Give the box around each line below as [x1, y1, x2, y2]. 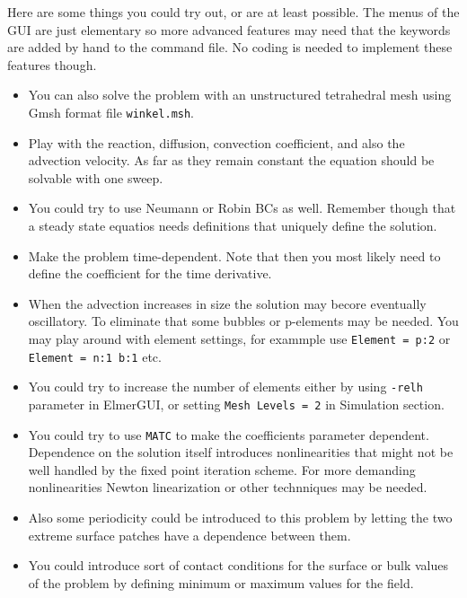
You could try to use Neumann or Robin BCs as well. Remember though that [28, 198, 456, 217]
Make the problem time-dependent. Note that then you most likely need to [28, 246, 441, 265]
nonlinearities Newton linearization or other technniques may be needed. [28, 478, 427, 497]
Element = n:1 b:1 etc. [28, 347, 162, 365]
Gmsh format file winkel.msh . [28, 102, 195, 121]
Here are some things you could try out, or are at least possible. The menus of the [7, 3, 460, 21]
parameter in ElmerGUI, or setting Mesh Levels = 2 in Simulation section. [28, 394, 445, 413]
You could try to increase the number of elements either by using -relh [28, 377, 423, 396]
